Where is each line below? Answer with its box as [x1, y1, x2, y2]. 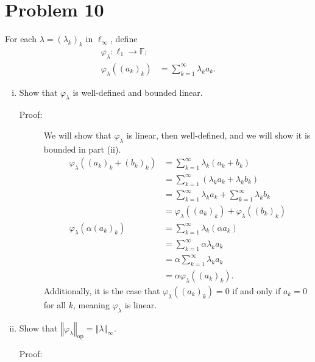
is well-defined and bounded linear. [73, 85, 203, 98]
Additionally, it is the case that [43, 284, 160, 297]
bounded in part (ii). [43, 142, 121, 155]
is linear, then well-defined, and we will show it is [126, 128, 311, 141]
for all [43, 298, 66, 311]
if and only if [232, 284, 281, 297]
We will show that [43, 128, 111, 141]
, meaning [73, 298, 110, 311]
